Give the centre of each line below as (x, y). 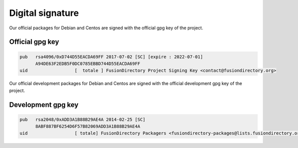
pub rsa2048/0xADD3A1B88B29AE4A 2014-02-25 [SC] (83, 119)
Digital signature (44, 13)
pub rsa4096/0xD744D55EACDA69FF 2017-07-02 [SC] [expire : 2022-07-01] (111, 57)
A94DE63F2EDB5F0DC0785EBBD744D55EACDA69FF (88, 64)
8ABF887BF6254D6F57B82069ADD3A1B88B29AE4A (88, 126)
